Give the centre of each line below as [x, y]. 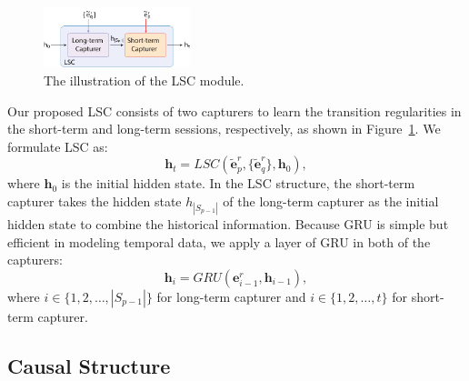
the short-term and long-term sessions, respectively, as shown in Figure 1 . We [224, 129]
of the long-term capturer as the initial [331, 201]
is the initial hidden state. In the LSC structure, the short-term [238, 183]
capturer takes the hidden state [95, 201]
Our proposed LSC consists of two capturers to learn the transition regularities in [234, 110]
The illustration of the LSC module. [144, 80]
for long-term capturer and [231, 296]
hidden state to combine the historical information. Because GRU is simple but [228, 224]
